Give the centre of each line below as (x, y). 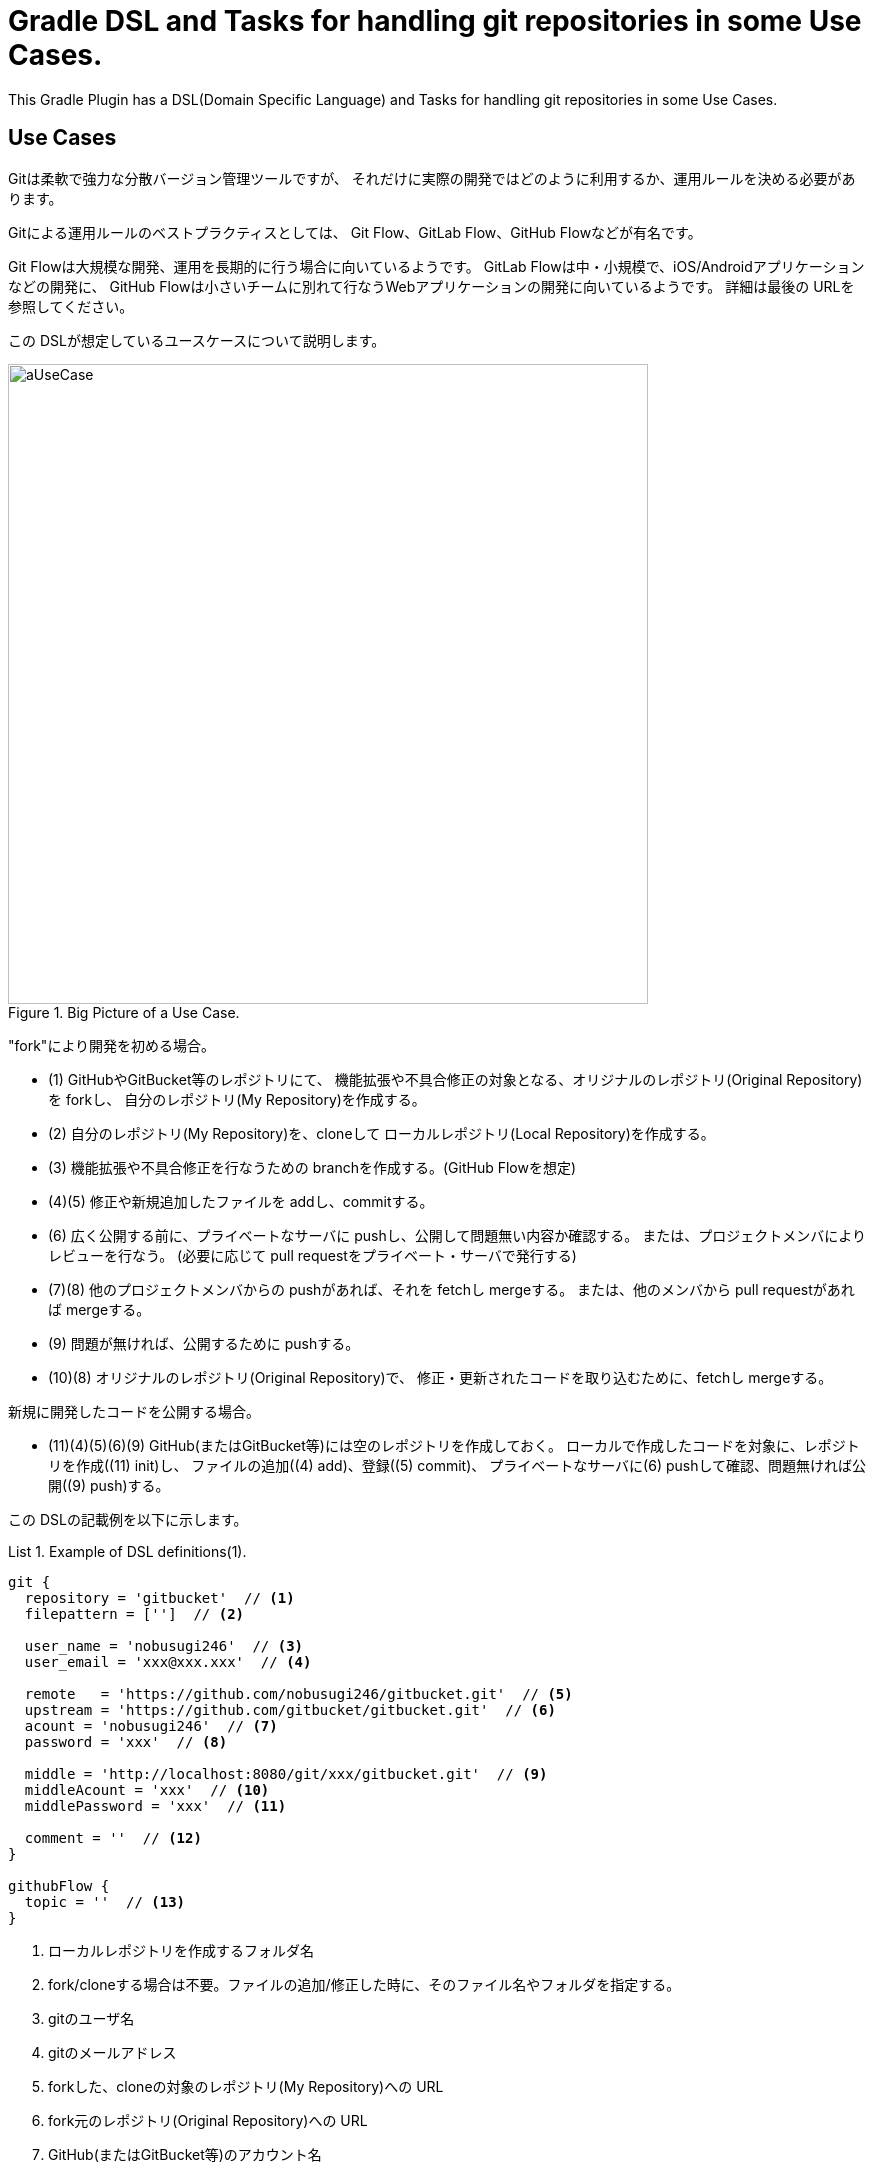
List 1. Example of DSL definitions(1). (127, 1551)
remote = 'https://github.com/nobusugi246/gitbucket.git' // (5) (298, 1693)
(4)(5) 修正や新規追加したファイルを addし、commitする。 (241, 1201)
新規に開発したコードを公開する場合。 (134, 1411)
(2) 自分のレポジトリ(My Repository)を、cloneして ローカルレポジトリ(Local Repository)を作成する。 (381, 1133)
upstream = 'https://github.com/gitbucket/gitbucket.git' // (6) (290, 1709)
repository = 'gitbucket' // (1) (159, 1597)
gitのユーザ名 (91, 2018)
